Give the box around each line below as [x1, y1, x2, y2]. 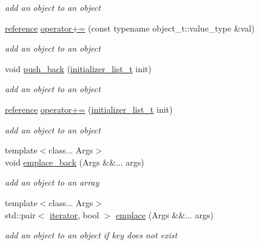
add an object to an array [5, 176, 99, 189]
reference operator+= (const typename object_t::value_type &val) [5, 21, 255, 34]
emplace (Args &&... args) [116, 208, 214, 221]
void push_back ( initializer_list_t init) [5, 62, 152, 75]
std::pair [5, 208, 36, 221]
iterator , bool [50, 208, 99, 221]
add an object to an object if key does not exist [5, 229, 178, 241]
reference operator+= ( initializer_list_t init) [5, 102, 173, 115]
